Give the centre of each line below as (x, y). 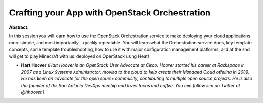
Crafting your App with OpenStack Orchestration (110, 13)
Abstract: (19, 27)
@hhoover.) (33, 92)
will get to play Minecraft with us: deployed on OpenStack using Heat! (79, 56)
